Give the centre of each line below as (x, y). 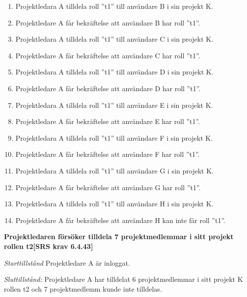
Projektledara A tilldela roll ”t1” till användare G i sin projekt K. (114, 170)
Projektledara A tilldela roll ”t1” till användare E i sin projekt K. (114, 105)
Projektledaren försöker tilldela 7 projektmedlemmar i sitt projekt (119, 236)
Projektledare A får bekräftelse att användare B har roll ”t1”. (108, 22)
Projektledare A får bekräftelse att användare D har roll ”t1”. (108, 88)
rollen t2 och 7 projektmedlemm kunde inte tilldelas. (83, 288)
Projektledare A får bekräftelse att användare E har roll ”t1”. (108, 121)
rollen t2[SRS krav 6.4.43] (49, 246)
